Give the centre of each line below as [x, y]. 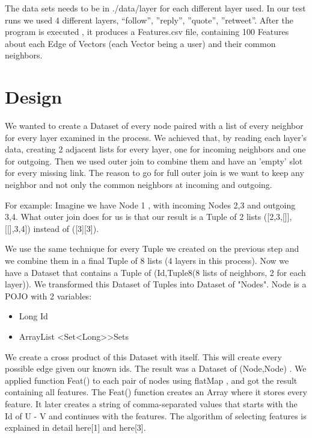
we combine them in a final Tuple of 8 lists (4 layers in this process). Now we [147, 261]
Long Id [33, 316]
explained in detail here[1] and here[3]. [75, 427]
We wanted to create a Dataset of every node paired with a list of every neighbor [154, 126]
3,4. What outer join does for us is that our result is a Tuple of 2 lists [133, 217]
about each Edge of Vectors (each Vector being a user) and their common [140, 43]
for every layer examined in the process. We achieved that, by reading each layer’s [156, 137]
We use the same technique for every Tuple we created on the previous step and [152, 249]
